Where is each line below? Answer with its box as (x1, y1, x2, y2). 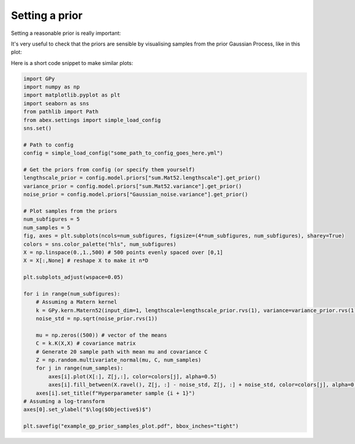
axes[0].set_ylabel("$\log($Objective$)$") (23, 406, 152, 413)
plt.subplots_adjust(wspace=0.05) (23, 274, 124, 281)
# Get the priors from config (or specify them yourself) (23, 166, 195, 173)
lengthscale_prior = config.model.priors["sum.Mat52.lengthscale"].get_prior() (23, 174, 261, 182)
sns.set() (23, 125, 52, 132)
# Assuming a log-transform (23, 398, 105, 404)
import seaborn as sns (23, 100, 89, 106)
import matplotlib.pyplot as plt (23, 92, 121, 99)
